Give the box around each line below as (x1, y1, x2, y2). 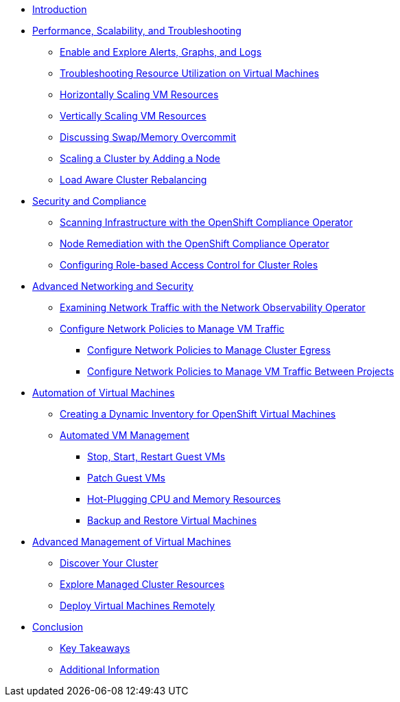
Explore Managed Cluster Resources (60, 578, 225, 590)
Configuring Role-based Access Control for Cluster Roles (60, 259, 318, 271)
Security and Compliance (32, 195, 147, 207)
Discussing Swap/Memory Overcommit (60, 131, 237, 143)
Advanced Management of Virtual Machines (32, 536, 231, 547)
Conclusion (32, 621, 84, 633)
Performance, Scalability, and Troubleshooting (32, 25, 242, 36)
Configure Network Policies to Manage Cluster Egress (87, 344, 331, 356)
